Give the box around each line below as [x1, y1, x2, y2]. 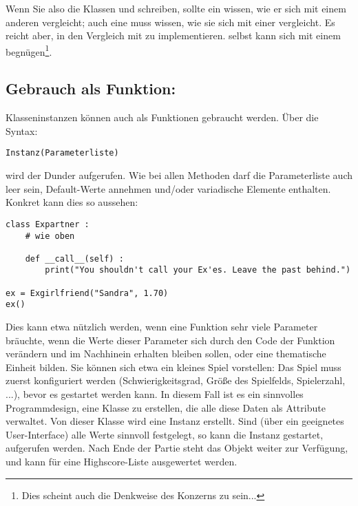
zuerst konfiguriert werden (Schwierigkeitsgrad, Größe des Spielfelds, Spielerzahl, [6, 373, 346, 388]
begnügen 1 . [6, 42, 52, 59]
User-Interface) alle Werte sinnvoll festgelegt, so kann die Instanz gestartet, [6, 427, 324, 441]
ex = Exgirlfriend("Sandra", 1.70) [6, 288, 169, 298]
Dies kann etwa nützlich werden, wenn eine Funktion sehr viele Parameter [6, 319, 318, 334]
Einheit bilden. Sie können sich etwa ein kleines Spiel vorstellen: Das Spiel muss [6, 359, 341, 374]
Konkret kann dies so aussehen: [6, 195, 138, 209]
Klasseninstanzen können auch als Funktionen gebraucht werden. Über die [6, 110, 319, 125]
